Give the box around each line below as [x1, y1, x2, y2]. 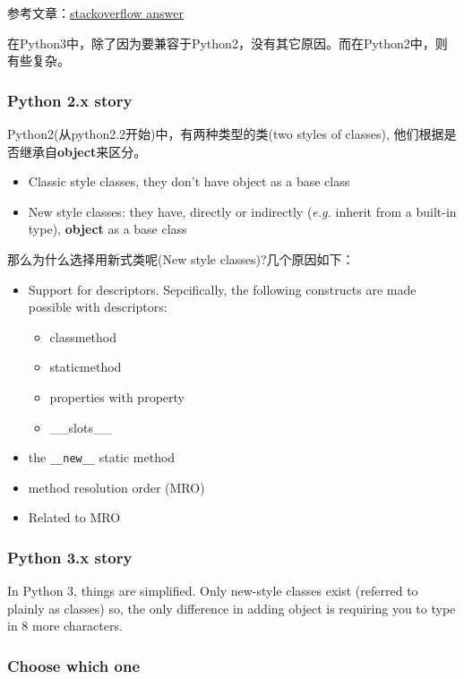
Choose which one [7, 654, 141, 676]
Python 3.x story [7, 546, 133, 568]
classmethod [49, 327, 117, 346]
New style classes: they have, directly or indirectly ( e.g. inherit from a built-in [28, 202, 457, 220]
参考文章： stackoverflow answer [7, 4, 184, 21]
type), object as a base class [28, 219, 187, 238]
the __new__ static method [28, 448, 176, 467]
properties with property [49, 387, 185, 406]
